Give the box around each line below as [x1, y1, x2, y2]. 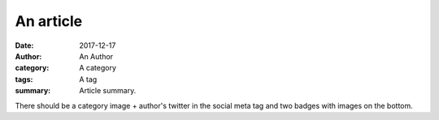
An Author [79, 51, 114, 61]
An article [15, 12, 83, 30]
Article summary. [79, 86, 137, 96]
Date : [15, 41, 34, 50]
